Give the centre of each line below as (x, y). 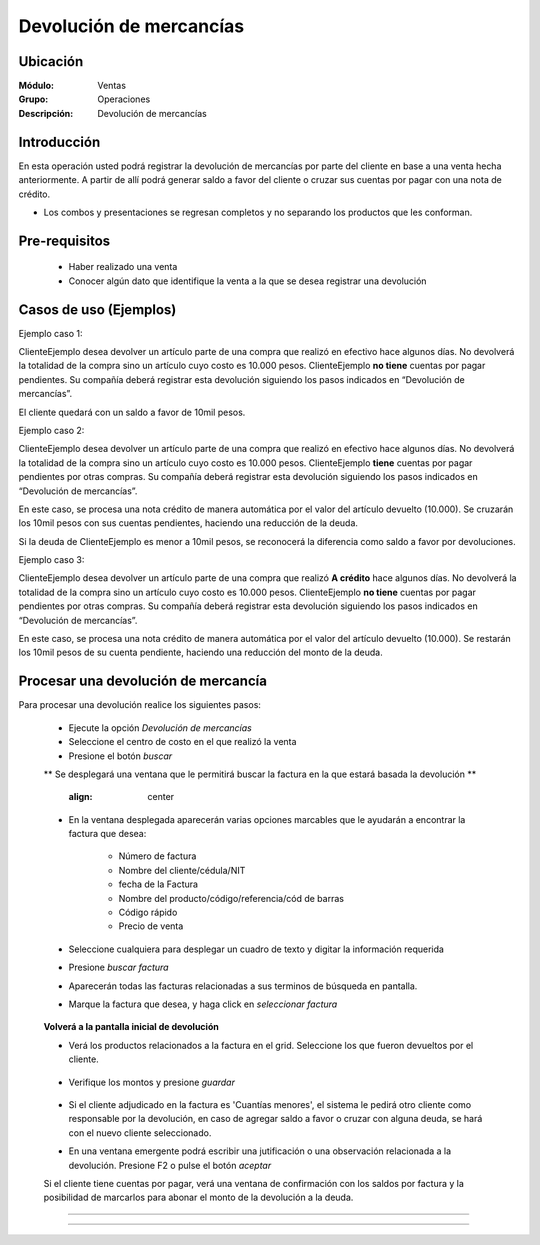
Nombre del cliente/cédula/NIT (182, 870)
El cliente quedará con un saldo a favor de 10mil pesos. (132, 412)
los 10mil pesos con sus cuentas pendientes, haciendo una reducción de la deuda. (188, 523)
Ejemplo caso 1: (50, 333)
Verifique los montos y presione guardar (151, 1082)
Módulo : (36, 86)
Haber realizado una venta (123, 267)
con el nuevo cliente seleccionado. (140, 1132)
